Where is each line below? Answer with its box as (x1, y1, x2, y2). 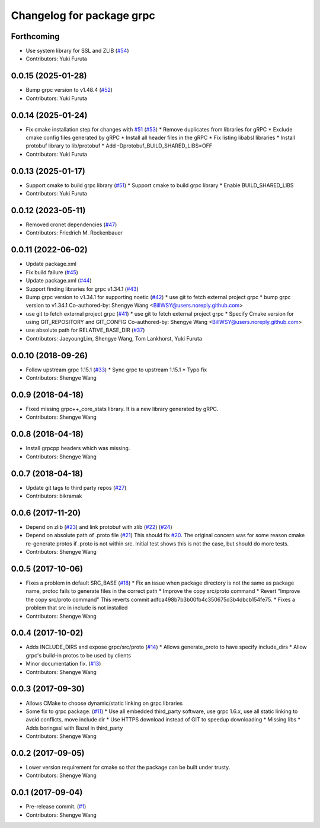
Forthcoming (11, 31, 60, 41)
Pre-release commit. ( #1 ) (25, 803, 87, 810)
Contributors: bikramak (25, 492, 82, 500)
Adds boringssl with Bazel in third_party (25, 724, 123, 731)
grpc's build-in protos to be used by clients (25, 652, 132, 659)
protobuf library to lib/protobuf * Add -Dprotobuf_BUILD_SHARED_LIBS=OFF (25, 142, 213, 149)
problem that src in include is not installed (25, 604, 128, 611)
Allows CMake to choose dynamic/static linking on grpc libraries (25, 699, 183, 707)
